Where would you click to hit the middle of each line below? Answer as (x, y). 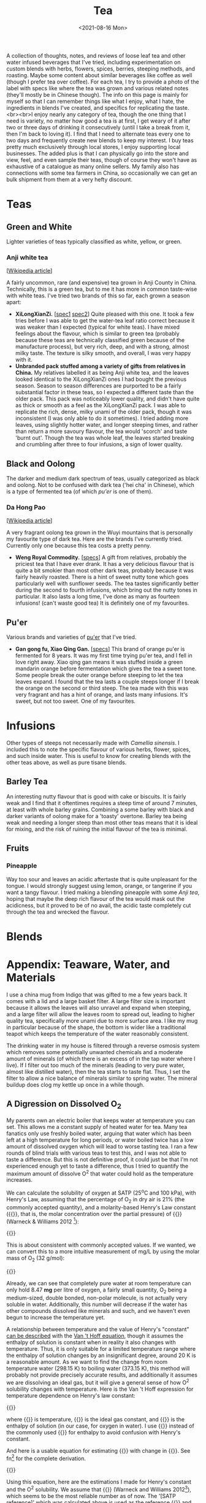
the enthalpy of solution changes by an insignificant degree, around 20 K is (101, 1355)
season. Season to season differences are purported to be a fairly (98, 386)
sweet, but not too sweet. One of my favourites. (75, 701)
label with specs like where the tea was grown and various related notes (97, 88)
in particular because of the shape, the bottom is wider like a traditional (96, 1027)
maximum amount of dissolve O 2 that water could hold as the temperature (100, 1173)
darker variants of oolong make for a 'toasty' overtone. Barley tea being (97, 816)
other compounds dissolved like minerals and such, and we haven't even (98, 1311)
